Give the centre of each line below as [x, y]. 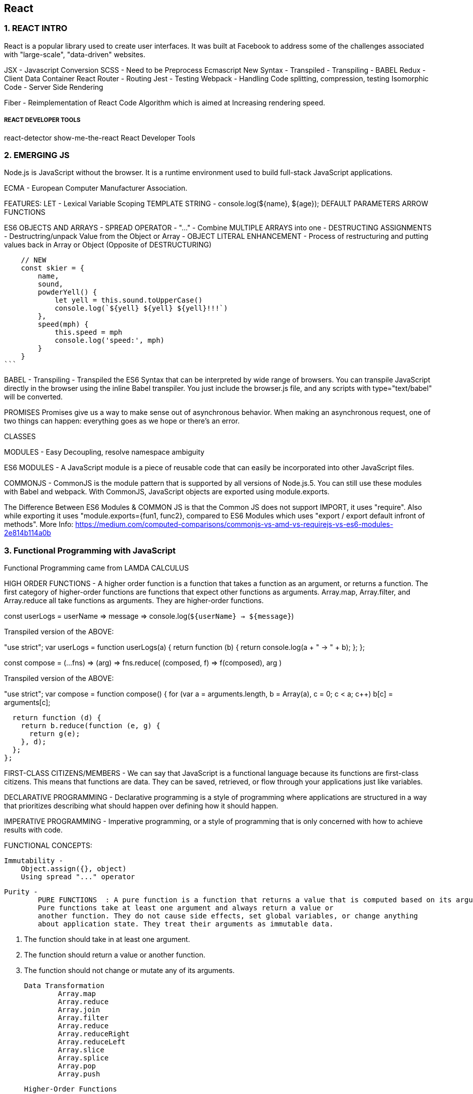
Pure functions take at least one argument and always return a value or [186, 908]
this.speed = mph [89, 332]
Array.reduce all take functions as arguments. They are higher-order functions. [134, 601]
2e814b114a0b [28, 533]
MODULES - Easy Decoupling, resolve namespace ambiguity [104, 452]
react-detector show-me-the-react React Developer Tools [100, 138]
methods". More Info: [39, 524]
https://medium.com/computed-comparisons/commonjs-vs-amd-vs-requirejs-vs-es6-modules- [234, 524]
